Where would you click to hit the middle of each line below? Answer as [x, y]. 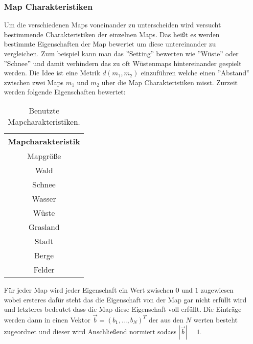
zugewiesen [217, 289]
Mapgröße [44, 156]
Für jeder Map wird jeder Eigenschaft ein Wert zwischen [89, 289]
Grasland [44, 227]
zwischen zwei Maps [34, 82]
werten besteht [216, 319]
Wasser [44, 198]
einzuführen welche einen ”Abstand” [195, 73]
